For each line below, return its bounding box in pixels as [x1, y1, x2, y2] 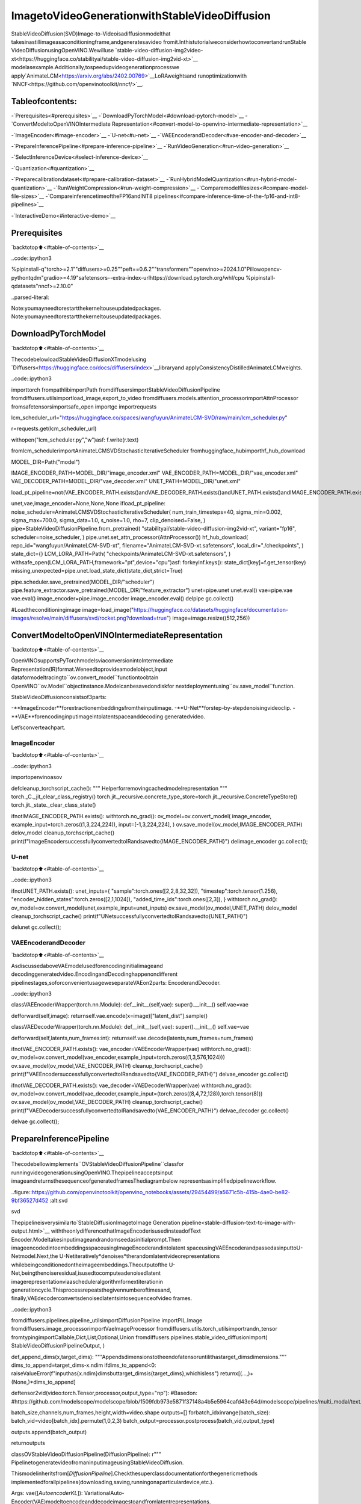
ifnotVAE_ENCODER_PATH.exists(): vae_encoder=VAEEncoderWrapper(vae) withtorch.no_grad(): [11, 1046, 251, 1053]
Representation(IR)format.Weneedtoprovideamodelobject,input [11, 665, 168, 673]
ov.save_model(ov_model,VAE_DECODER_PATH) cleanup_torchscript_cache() [11, 1099, 203, 1106]
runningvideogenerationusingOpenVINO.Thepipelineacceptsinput [11, 1169, 173, 1176]
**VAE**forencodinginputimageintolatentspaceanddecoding [11, 713, 164, 720]
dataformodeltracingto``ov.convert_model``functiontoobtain [11, 674, 159, 681]
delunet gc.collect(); [11, 923, 61, 931]
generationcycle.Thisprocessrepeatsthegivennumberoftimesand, [11, 1286, 171, 1293]
